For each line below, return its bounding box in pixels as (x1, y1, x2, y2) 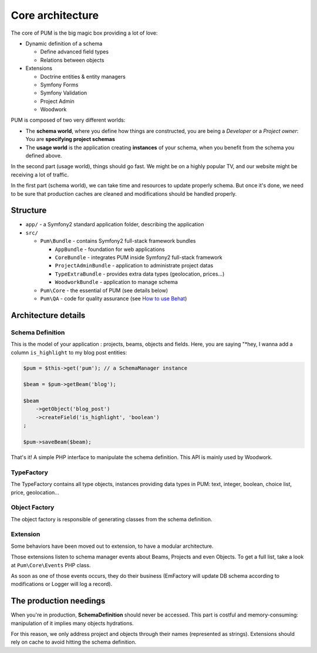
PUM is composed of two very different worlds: (11, 116, 126, 123)
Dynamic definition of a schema (25, 40, 103, 47)
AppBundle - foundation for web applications (55, 246, 165, 253)
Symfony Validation (40, 89, 87, 96)
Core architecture (11, 9, 99, 22)
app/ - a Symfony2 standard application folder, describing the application (25, 221, 204, 228)
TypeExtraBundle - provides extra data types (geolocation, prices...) (55, 270, 225, 277)
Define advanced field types (40, 48, 109, 55)
